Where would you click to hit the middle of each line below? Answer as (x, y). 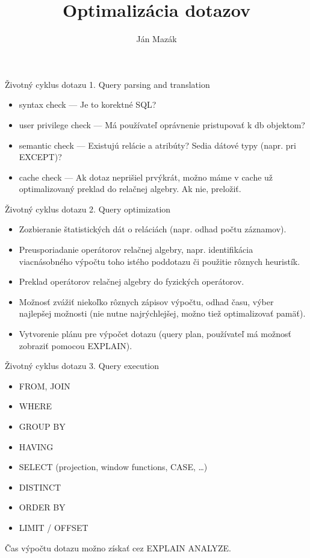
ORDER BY (42, 507)
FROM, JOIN (45, 386)
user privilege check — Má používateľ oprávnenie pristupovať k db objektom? (162, 124)
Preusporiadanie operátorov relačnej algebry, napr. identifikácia (136, 250)
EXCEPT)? (40, 157)
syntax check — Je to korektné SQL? (88, 104)
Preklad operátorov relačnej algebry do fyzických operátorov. (132, 281)
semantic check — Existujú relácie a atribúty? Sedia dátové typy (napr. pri (157, 145)
